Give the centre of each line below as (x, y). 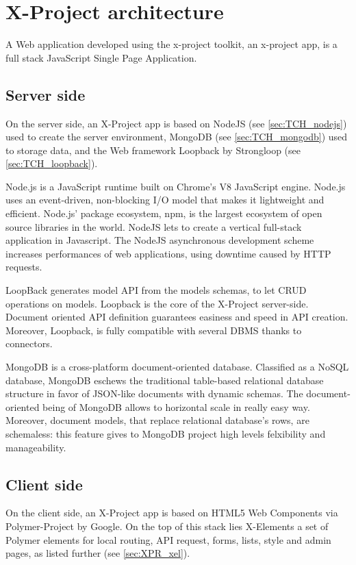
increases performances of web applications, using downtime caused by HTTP (168, 253)
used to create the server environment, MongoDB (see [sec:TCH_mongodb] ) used (177, 137)
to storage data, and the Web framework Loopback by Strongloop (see (153, 150)
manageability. (36, 447)
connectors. (29, 343)
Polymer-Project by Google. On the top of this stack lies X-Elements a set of (167, 526)
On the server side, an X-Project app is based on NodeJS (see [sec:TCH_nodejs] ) (176, 123)
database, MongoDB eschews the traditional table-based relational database (165, 380)
